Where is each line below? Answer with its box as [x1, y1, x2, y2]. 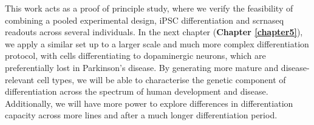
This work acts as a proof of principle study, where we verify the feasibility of [5, 2, 293, 14]
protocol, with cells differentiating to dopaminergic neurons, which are [5, 49, 266, 62]
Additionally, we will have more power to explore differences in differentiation [5, 96, 293, 109]
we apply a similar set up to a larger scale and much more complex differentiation [5, 37, 309, 50]
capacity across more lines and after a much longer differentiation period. [5, 109, 278, 121]
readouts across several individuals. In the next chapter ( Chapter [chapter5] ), [5, 25, 303, 38]
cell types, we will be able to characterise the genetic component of [36, 73, 286, 86]
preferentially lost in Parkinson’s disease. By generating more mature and [5, 61, 279, 73]
